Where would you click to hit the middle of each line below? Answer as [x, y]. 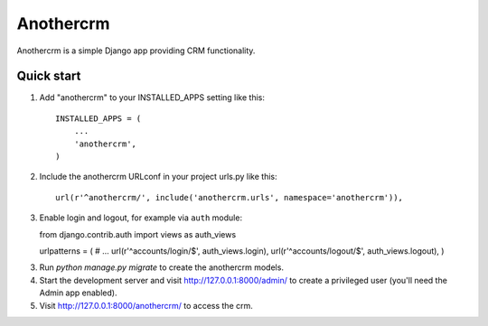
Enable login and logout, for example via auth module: [141, 218]
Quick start [49, 76]
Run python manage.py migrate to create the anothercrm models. [162, 267]
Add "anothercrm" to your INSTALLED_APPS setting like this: [152, 98]
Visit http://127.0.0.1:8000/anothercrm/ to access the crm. [146, 305]
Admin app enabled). [78, 293]
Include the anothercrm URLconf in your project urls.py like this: [158, 177]
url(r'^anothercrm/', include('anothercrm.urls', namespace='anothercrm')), [230, 197]
